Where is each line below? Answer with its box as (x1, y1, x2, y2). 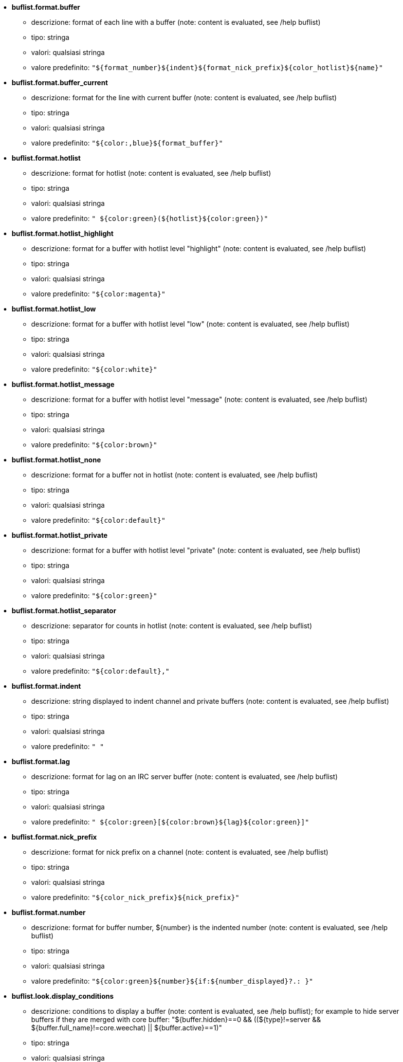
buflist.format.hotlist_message (12, 380, 114, 388)
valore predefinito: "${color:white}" (31, 365, 157, 373)
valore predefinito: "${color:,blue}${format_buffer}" (31, 139, 223, 147)
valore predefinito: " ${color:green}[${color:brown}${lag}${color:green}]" (31, 818, 309, 826)
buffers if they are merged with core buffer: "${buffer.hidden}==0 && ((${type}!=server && (31, 1015, 321, 1024)
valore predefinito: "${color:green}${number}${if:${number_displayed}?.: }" (31, 977, 313, 985)
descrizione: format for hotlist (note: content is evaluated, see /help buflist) (31, 169, 271, 177)
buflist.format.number (12, 908, 86, 916)
